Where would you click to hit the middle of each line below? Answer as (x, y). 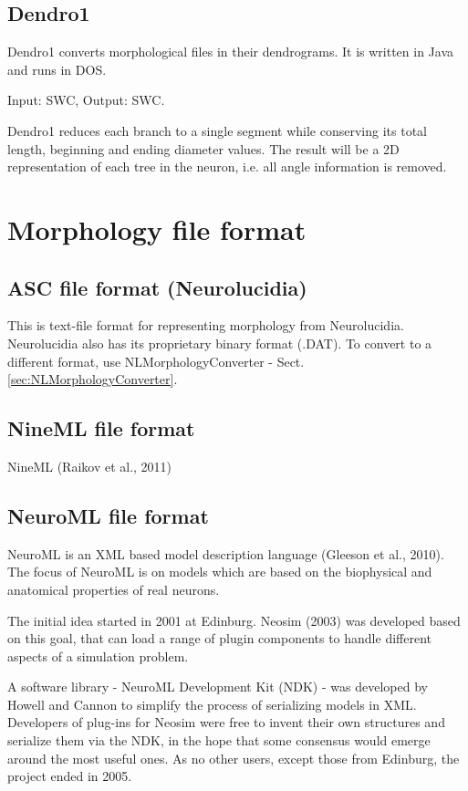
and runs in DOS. (57, 69)
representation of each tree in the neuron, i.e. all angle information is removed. (227, 167)
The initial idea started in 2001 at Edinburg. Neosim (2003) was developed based (234, 620)
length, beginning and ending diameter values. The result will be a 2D (203, 148)
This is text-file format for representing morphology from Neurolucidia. (206, 325)
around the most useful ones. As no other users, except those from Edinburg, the (234, 758)
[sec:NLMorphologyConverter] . (93, 379)
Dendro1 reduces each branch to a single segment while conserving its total (217, 130)
